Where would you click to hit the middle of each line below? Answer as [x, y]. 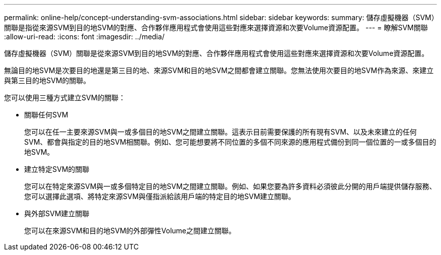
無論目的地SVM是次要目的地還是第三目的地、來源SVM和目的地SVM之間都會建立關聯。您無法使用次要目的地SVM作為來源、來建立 [219, 70]
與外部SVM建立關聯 [57, 213]
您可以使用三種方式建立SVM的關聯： [65, 98]
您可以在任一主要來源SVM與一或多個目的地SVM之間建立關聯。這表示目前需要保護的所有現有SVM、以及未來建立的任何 [220, 132]
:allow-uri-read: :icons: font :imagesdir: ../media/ [84, 37]
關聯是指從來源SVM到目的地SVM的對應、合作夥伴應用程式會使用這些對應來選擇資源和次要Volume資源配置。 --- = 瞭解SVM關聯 [216, 27]
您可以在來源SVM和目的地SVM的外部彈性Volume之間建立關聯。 [130, 231]
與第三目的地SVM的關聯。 [47, 80]
